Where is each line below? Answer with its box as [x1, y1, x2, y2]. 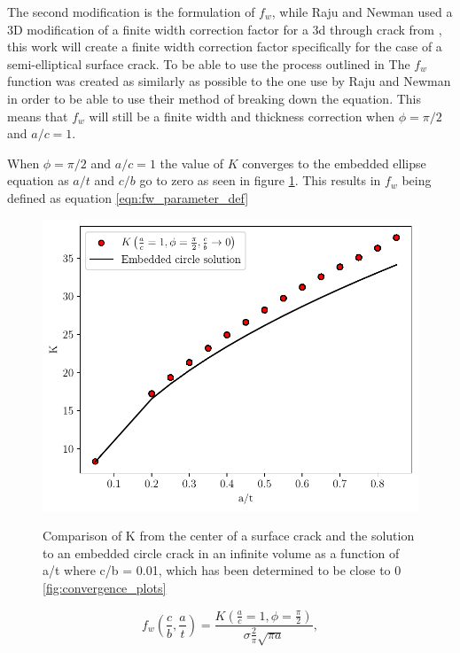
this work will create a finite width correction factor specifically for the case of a [7, 37, 442, 56]
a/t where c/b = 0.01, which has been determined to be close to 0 [43, 561, 402, 579]
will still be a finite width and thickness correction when [89, 106, 395, 125]
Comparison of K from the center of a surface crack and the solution [43, 526, 415, 545]
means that [7, 106, 68, 125]
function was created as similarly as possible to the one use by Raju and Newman [7, 72, 451, 90]
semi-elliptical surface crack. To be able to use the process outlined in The [7, 54, 410, 73]
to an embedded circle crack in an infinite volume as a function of [43, 543, 400, 562]
